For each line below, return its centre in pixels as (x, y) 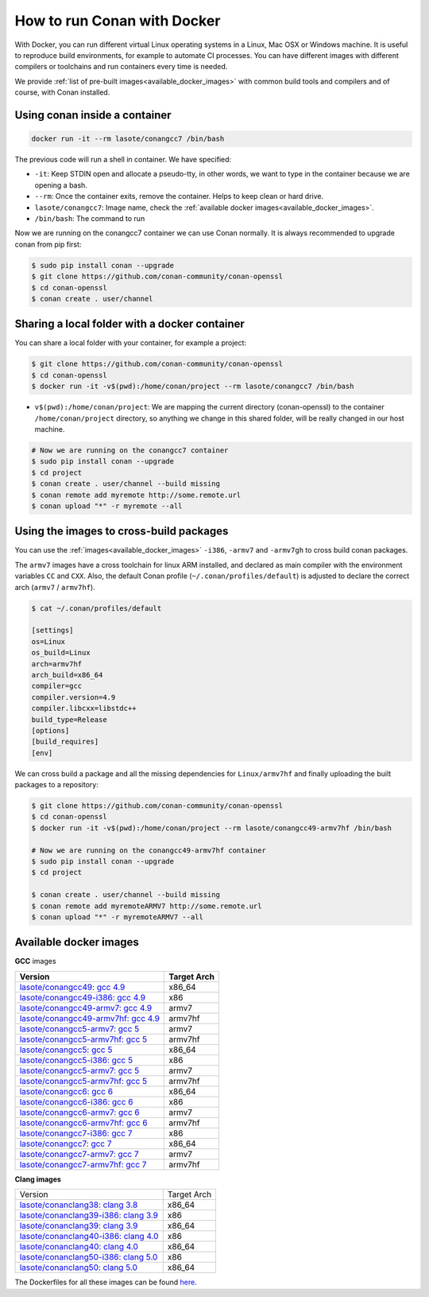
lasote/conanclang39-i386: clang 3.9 (89, 1215)
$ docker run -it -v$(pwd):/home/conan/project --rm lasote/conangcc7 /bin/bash (193, 386)
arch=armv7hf (57, 664)
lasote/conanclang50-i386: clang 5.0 (89, 1257)
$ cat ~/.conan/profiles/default (97, 608)
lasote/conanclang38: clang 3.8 (79, 1205)
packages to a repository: (56, 785)
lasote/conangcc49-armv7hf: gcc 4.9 (90, 1018)
